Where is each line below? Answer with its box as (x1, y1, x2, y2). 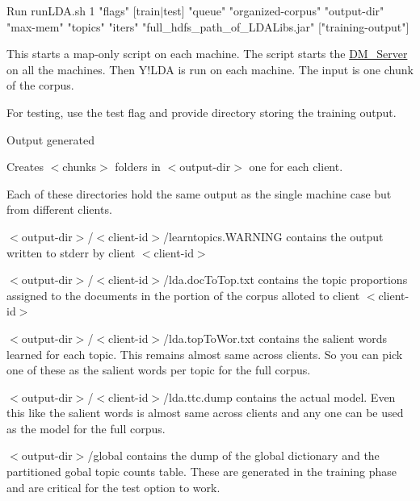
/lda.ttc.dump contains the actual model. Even (163, 388, 396, 405)
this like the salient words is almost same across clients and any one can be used (6, 404, 404, 421)
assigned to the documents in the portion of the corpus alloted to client (6, 286, 360, 303)
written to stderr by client (6, 244, 136, 261)
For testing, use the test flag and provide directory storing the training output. (6, 103, 397, 120)
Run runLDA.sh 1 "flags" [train (6, 2, 161, 19)
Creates (6, 158, 44, 175)
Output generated (6, 131, 94, 148)
